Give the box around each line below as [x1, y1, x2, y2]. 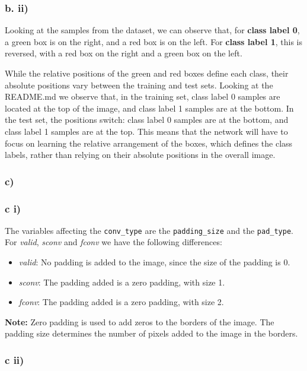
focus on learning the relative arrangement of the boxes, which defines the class [5, 137, 293, 149]
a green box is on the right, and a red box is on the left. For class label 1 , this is [5, 35, 303, 47]
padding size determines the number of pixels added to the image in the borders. [5, 327, 298, 340]
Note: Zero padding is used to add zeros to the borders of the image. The [5, 315, 274, 328]
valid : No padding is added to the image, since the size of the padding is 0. [18, 256, 290, 268]
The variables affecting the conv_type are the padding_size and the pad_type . [5, 224, 293, 236]
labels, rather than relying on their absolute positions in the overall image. [5, 148, 276, 161]
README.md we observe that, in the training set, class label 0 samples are [5, 90, 280, 103]
